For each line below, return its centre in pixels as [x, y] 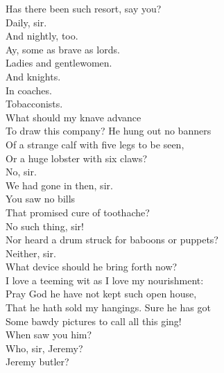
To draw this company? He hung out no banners [109, 131]
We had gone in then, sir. [59, 185]
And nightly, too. [42, 36]
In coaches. [29, 90]
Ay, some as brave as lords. [63, 49]
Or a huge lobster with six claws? [77, 158]
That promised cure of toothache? [78, 212]
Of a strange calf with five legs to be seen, [95, 144]
